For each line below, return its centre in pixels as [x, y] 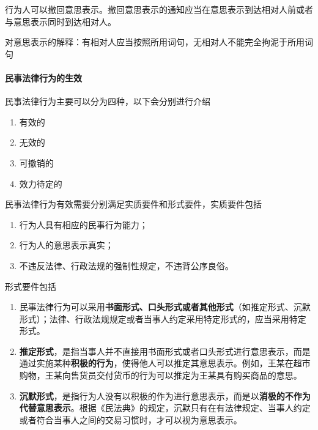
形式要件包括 [31, 286]
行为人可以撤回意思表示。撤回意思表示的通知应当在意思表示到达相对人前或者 [159, 9]
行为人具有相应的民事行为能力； [83, 224]
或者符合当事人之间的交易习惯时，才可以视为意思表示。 [131, 419]
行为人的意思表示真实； [66, 245]
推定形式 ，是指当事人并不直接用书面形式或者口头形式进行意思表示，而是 [165, 351]
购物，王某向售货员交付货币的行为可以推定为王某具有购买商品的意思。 [161, 375]
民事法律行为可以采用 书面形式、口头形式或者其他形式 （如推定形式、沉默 [165, 307]
